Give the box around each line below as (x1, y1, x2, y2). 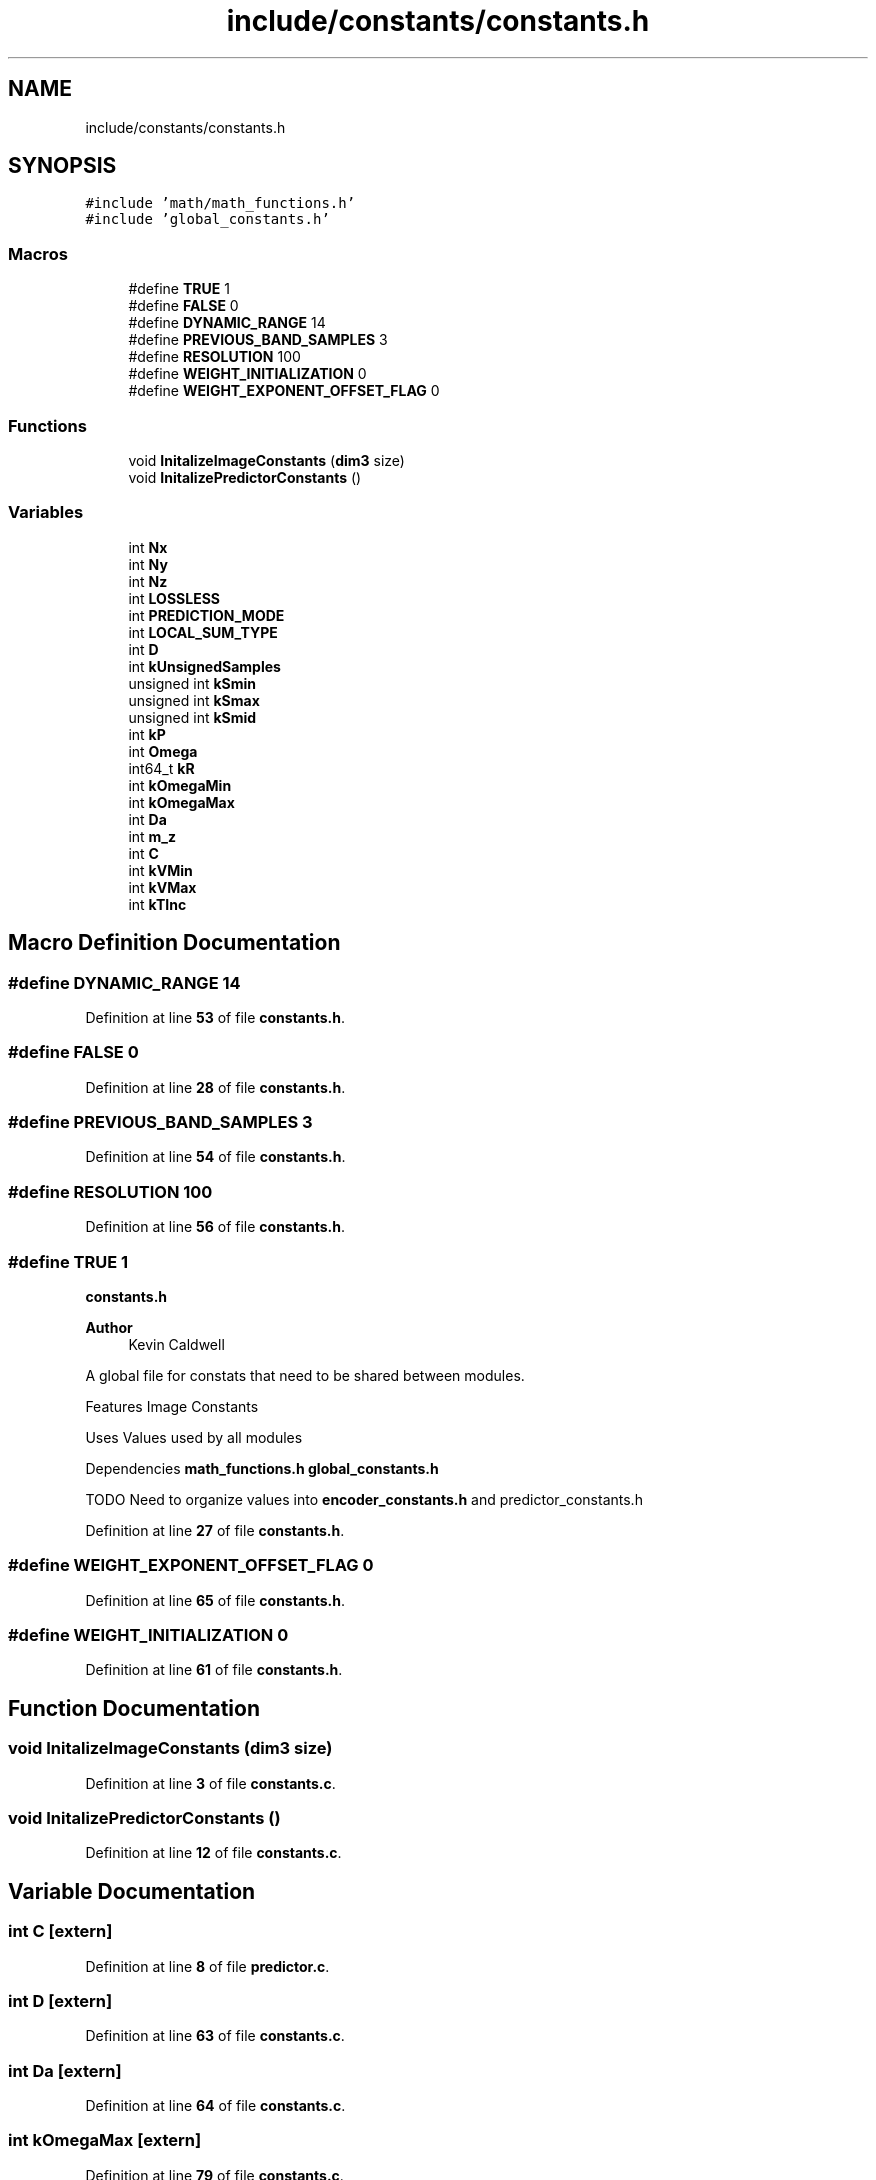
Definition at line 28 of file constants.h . (85, 1078, 346, 1096)
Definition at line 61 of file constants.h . (85, 1661, 343, 1679)
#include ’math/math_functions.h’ (85, 195, 356, 212)
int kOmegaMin (128, 776, 232, 794)
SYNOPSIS (8, 153, 117, 179)
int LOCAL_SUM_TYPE (128, 623, 278, 641)
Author (85, 1318, 133, 1336)
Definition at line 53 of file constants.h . (85, 1008, 345, 1026)
